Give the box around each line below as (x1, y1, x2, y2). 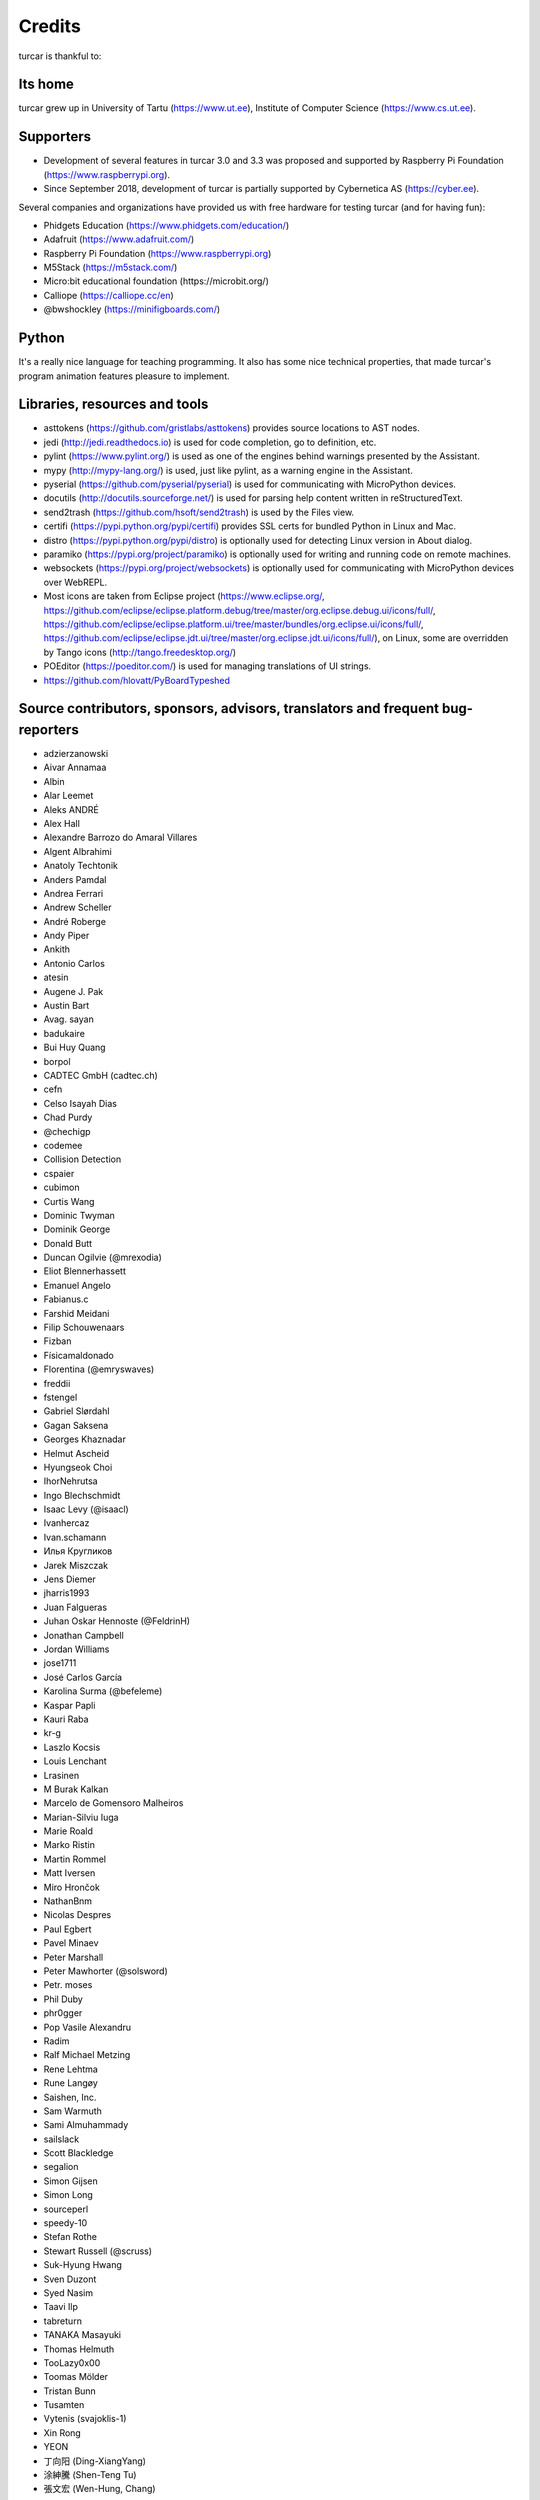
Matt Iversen (43, 1867, 96, 1879)
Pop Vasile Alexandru (43, 2021, 132, 2033)
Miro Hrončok (43, 1881, 100, 1893)
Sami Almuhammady (43, 2119, 129, 2131)
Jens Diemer (43, 1573, 97, 1585)
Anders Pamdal (43, 873, 107, 885)
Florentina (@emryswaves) (43, 1363, 155, 1375)
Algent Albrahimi (43, 845, 112, 857)
